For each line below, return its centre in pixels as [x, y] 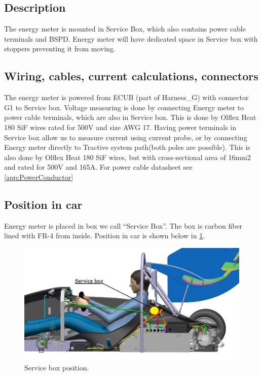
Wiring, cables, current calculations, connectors [131, 76]
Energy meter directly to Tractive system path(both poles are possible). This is [127, 147]
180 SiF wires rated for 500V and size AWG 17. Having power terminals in [120, 127]
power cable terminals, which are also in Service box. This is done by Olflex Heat [130, 117]
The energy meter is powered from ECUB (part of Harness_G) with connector [126, 97]
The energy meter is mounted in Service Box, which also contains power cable [125, 29]
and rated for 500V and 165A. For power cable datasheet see [98, 167]
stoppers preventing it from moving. [60, 49]
